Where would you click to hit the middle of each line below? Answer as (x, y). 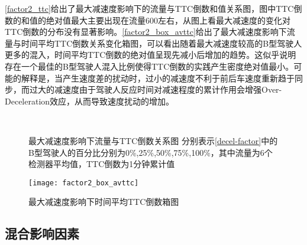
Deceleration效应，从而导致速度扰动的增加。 (90, 101)
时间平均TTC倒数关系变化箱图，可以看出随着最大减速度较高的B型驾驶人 (161, 43)
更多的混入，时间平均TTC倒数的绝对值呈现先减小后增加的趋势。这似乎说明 (151, 55)
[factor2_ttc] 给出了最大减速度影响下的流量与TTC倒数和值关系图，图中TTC (149, 8)
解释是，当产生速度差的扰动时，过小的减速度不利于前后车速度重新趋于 (158, 78)
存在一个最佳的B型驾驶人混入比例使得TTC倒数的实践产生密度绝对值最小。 (149, 66)
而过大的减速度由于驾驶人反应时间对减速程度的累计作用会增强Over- (151, 89)
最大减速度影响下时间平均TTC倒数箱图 (104, 202)
